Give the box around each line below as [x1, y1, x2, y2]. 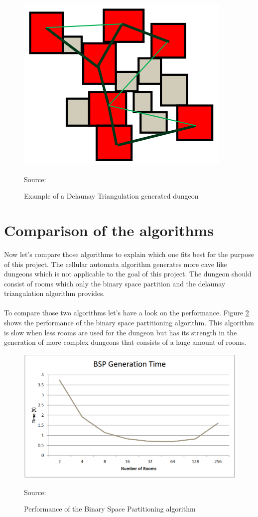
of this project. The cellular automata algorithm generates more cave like [4, 258, 227, 269]
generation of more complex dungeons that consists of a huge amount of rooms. [4, 337, 247, 347]
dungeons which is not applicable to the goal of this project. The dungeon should [4, 268, 252, 279]
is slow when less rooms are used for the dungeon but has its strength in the [4, 327, 237, 337]
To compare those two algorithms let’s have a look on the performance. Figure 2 [4, 307, 249, 318]
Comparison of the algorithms [4, 220, 214, 240]
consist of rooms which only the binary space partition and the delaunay [4, 278, 226, 288]
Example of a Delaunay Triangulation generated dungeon [24, 191, 199, 201]
